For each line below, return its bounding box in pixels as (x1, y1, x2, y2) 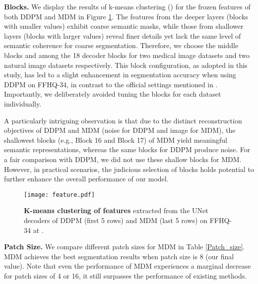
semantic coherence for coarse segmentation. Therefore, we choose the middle (4, 40, 239, 51)
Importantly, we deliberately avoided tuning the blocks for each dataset (4, 89, 221, 99)
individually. (4, 98, 42, 109)
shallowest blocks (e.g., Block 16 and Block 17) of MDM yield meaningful (4, 134, 227, 145)
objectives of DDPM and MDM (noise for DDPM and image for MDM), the (4, 125, 236, 135)
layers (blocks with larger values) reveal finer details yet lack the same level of (4, 30, 241, 41)
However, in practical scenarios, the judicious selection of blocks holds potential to (4, 164, 254, 174)
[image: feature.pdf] (24, 191, 95, 198)
